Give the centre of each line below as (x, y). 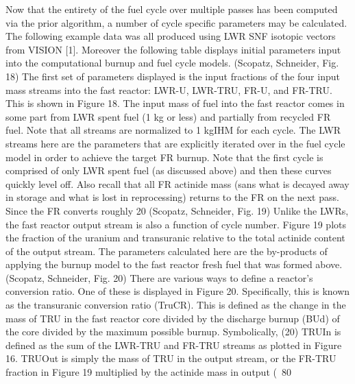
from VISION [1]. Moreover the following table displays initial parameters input (173, 49)
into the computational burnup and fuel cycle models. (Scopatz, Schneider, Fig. (172, 63)
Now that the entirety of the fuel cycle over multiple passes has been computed (172, 9)
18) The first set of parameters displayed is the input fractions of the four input (173, 76)
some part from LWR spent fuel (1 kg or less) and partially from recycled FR (168, 116)
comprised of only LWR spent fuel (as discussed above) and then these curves (169, 170)
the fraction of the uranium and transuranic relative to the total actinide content (175, 238)
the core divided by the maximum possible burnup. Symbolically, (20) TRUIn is (173, 332)
